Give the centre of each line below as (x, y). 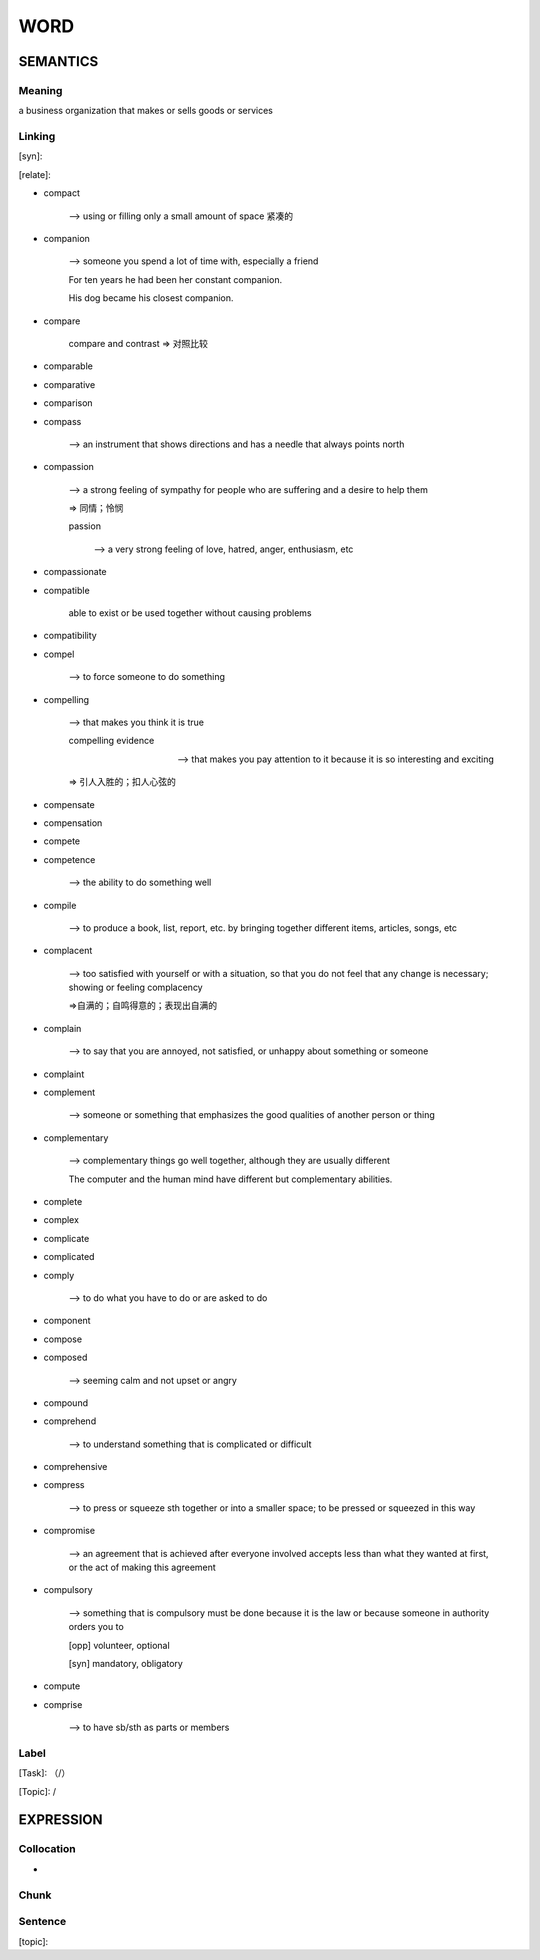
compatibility (70, 636)
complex (61, 1220)
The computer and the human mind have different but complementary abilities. (230, 1179)
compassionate (75, 572)
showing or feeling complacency (136, 987)
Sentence (42, 1922)
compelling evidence (111, 741)
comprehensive (75, 1467)
